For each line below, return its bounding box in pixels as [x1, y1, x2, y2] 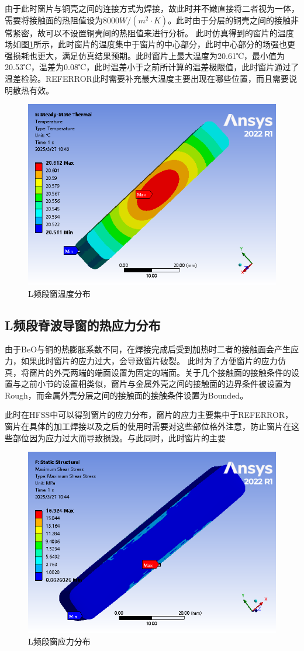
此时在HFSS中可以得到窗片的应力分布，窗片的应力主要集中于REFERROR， [5, 408, 293, 421]
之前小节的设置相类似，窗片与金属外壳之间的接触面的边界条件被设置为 [20, 378, 291, 390]
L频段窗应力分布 [28, 635, 91, 647]
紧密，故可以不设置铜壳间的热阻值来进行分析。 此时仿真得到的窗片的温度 [12, 26, 294, 39]
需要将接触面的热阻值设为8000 [5, 13, 119, 26]
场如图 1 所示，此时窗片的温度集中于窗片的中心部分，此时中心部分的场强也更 [5, 38, 295, 50]
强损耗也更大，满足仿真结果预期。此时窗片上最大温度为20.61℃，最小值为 [5, 49, 285, 61]
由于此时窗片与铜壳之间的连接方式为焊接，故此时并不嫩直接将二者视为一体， [5, 2, 299, 14]
